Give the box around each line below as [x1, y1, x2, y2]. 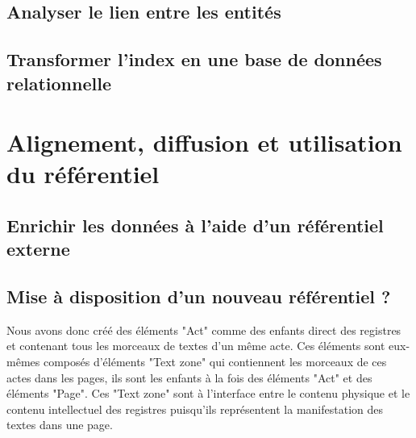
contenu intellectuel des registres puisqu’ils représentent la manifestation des [6, 400, 384, 417]
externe [6, 236, 70, 261]
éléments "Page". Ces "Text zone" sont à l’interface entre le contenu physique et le [6, 385, 410, 402]
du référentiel [6, 157, 160, 190]
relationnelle [6, 70, 111, 95]
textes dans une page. [6, 416, 113, 433]
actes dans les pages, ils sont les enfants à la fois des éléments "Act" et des [6, 369, 372, 386]
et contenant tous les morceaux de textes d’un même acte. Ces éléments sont [6, 337, 385, 354]
